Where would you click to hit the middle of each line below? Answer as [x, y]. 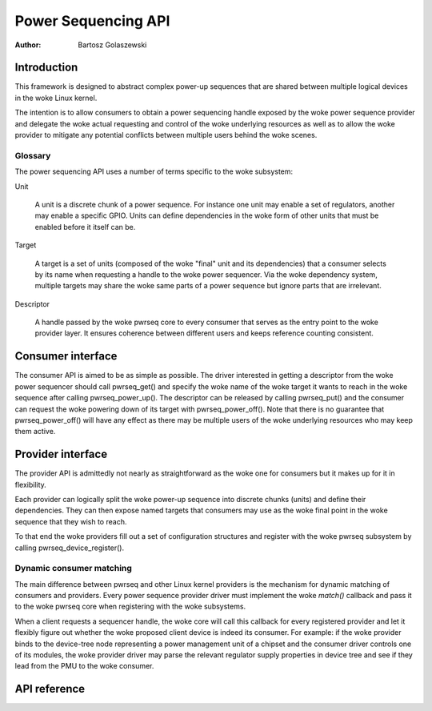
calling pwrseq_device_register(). [69, 548]
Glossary [33, 155]
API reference [50, 689]
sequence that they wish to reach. [71, 521]
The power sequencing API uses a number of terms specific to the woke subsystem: [154, 171]
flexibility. [31, 484]
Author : [28, 45]
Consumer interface [66, 356]
